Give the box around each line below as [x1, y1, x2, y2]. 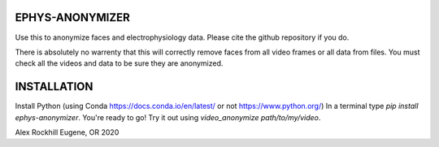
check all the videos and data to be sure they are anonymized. [15, 58, 224, 68]
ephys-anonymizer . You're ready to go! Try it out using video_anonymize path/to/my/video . [15, 112, 321, 122]
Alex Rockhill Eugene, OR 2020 [15, 127, 120, 137]
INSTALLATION [15, 80, 93, 93]
